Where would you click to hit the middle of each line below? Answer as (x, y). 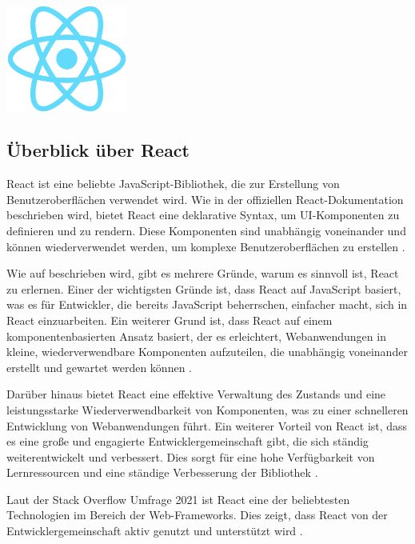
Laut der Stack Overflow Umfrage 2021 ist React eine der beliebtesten (178, 499)
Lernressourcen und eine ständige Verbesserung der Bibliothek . (162, 472)
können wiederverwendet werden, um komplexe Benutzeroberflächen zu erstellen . (206, 246)
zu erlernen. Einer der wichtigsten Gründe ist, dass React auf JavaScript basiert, (204, 288)
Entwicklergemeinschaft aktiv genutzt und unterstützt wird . (155, 531)
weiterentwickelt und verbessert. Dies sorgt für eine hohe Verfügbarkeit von (191, 456)
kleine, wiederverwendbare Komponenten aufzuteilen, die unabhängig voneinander (207, 352)
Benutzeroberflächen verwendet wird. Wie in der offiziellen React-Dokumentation (205, 199)
